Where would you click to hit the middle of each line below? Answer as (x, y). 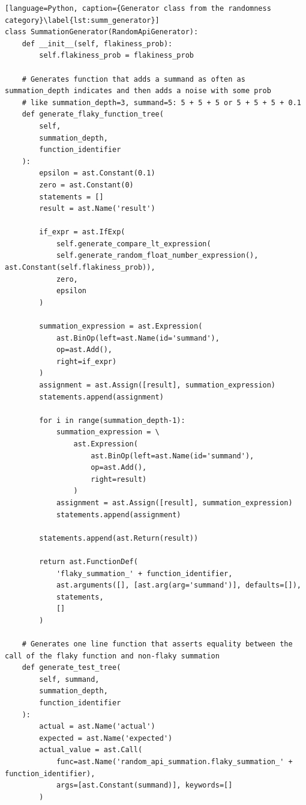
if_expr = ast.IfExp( (82, 232)
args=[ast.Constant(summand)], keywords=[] (144, 785)
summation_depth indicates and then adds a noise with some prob (138, 91)
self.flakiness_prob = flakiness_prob (116, 56)
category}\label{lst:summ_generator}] (82, 20)
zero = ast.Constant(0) (86, 185)
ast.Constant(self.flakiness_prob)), (80, 268)
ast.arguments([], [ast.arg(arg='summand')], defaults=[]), (178, 585)
